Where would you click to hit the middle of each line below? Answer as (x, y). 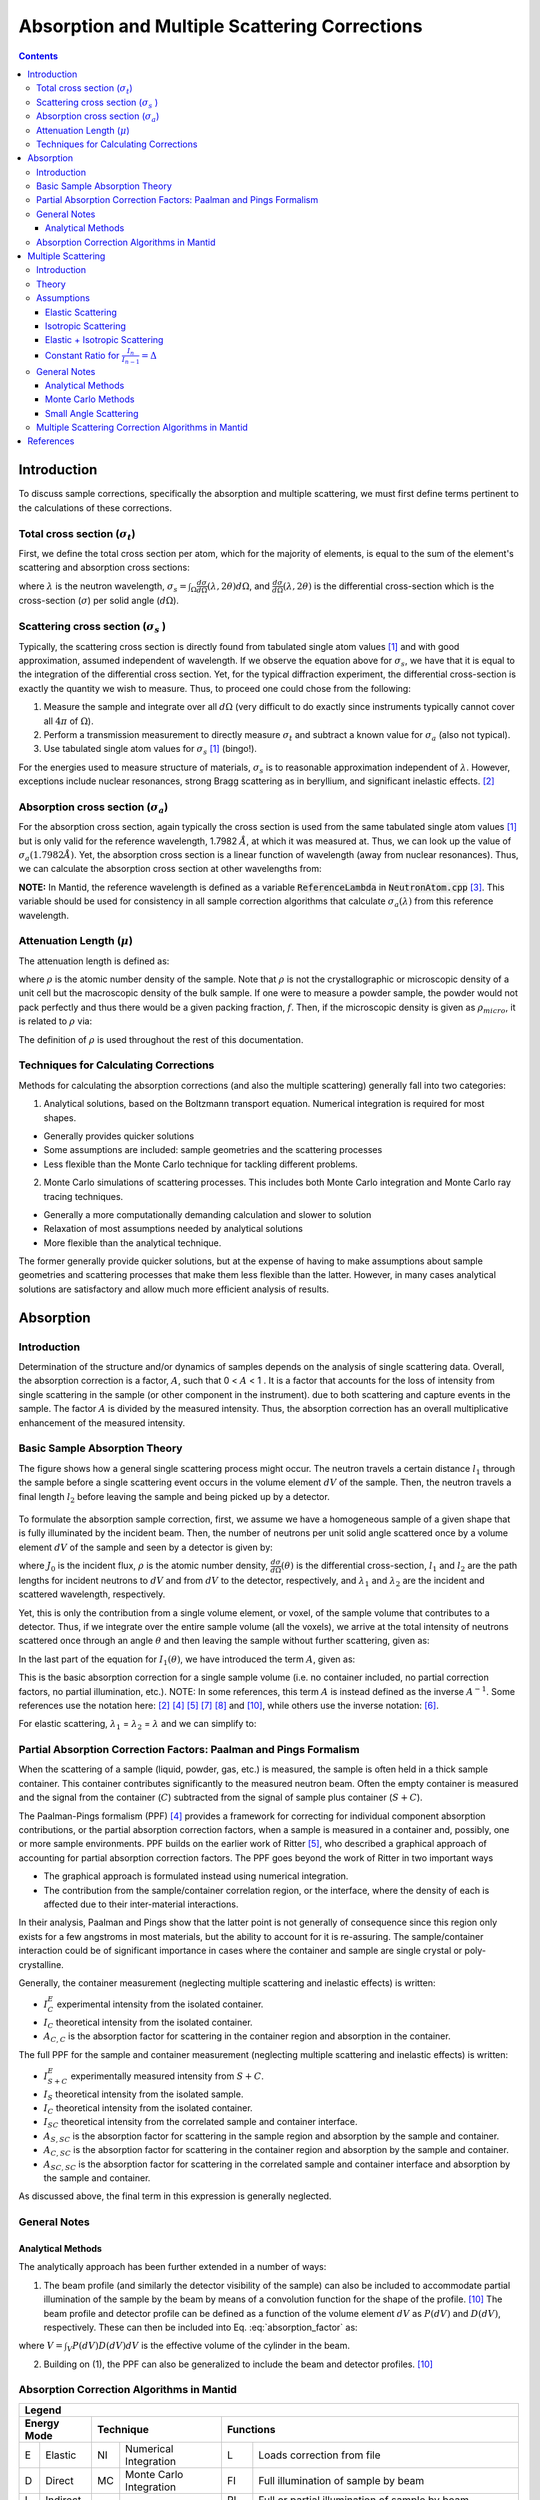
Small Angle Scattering (92, 413)
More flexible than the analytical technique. (132, 1242)
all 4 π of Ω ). (68, 721)
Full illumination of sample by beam (341, 2480)
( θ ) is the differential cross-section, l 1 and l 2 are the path (399, 1567)
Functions (251, 2429)
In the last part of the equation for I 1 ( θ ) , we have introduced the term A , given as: (187, 1660)
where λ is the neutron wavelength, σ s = (102, 587)
